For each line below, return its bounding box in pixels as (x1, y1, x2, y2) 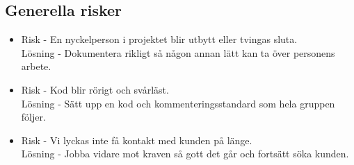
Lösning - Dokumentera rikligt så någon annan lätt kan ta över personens (21, 45, 335, 60)
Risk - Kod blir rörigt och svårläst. (21, 82, 169, 96)
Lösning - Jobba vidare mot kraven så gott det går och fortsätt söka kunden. (21, 146, 349, 161)
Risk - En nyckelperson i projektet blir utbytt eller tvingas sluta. (21, 32, 298, 46)
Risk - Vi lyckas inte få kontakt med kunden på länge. (21, 132, 252, 147)
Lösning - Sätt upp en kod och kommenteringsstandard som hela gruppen (21, 96, 335, 110)
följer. (21, 110, 46, 124)
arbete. (21, 59, 51, 73)
